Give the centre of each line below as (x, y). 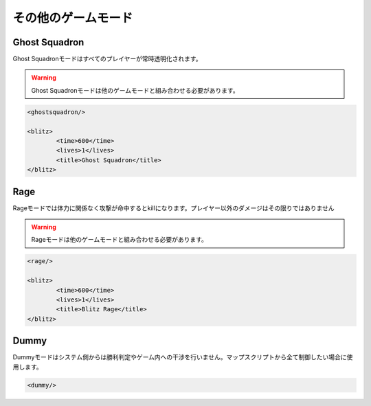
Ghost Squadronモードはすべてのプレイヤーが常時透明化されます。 (107, 59)
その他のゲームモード (73, 18)
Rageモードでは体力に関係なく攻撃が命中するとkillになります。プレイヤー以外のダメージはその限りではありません (173, 208)
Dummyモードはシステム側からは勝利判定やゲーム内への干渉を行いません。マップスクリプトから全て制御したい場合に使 (183, 357)
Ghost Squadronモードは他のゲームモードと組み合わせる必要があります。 (135, 90)
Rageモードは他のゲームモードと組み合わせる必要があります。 (119, 240)
